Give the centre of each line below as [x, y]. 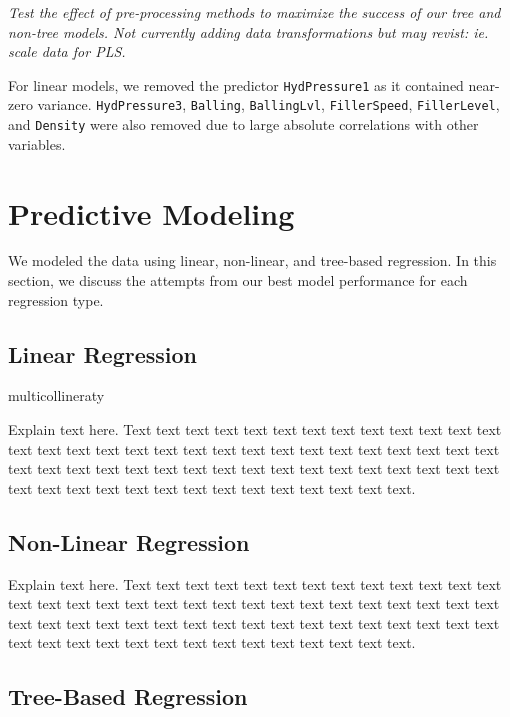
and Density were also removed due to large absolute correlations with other [243, 124]
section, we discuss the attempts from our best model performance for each [238, 280]
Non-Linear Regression [129, 541]
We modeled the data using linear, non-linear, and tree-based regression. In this [252, 260]
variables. [37, 143]
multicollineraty [56, 395]
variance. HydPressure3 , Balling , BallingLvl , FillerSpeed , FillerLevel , [268, 104]
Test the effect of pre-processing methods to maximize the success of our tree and [254, 12]
